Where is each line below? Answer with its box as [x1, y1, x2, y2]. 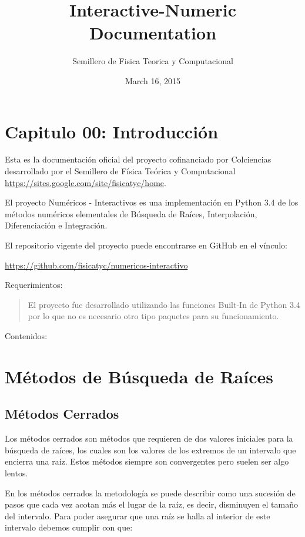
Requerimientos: [5, 279, 63, 291]
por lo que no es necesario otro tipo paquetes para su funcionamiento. [28, 310, 279, 322]
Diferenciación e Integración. [5, 219, 108, 231]
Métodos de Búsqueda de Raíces [5, 364, 273, 388]
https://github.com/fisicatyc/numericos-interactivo [5, 258, 188, 271]
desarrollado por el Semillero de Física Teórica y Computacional [5, 165, 236, 177]
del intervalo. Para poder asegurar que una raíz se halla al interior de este [5, 509, 270, 522]
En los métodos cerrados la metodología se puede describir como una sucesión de [5, 486, 296, 499]
